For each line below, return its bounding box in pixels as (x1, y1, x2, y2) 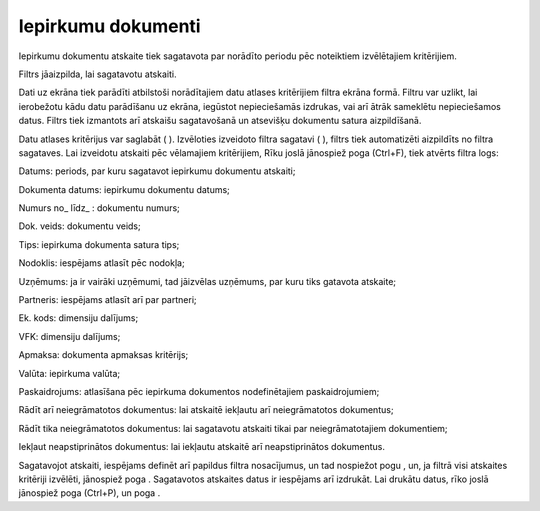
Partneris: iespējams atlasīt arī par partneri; (18, 294, 197, 306)
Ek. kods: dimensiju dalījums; (18, 312, 139, 324)
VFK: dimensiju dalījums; (18, 330, 121, 342)
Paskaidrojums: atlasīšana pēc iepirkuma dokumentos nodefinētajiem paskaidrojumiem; (18, 385, 380, 397)
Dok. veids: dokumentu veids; (18, 220, 141, 232)
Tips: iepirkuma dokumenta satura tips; (18, 238, 180, 250)
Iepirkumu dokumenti (18, 15, 201, 37)
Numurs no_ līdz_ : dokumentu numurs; (18, 202, 180, 214)
